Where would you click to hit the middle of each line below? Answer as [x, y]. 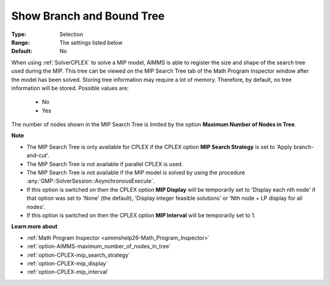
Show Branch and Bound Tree [88, 16]
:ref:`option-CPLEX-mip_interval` [68, 272]
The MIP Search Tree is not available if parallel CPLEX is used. [105, 164]
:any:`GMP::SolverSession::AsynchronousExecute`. [91, 181]
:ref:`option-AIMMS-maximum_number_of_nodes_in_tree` [99, 246]
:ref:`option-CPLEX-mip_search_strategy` [79, 255]
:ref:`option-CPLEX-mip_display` [67, 263]
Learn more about [35, 227]
